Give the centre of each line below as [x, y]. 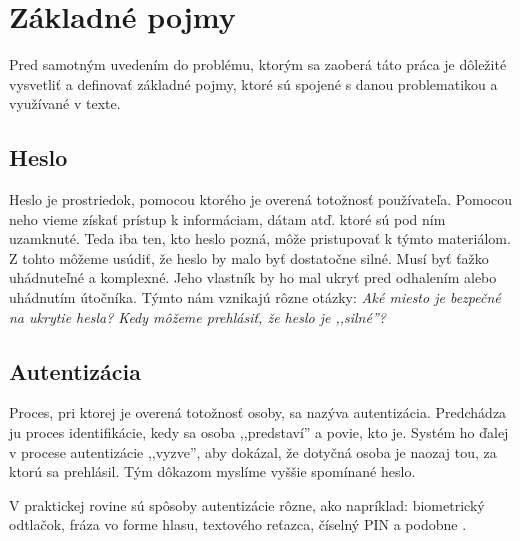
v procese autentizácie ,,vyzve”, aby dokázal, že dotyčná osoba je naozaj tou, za [253, 451]
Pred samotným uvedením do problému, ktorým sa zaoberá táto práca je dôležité [258, 64]
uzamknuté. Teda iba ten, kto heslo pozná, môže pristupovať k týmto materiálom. [260, 238]
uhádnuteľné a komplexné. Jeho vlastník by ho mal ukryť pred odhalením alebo [253, 277]
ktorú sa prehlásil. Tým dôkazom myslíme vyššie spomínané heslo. [212, 471]
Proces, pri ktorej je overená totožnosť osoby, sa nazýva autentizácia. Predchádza [258, 412]
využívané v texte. [65, 103]
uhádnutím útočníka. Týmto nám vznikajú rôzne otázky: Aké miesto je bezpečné [255, 297]
